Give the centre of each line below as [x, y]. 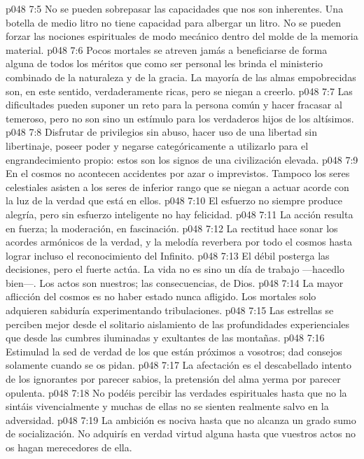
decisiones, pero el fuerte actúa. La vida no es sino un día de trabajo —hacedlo [175, 269]
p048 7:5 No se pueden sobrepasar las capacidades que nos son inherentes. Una [175, 8]
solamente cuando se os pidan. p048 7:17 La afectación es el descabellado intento [179, 365]
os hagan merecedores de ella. [69, 447]
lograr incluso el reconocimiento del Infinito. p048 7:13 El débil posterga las [168, 255]
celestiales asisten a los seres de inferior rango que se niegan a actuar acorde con [177, 186]
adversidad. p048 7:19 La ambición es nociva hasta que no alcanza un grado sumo [181, 419]
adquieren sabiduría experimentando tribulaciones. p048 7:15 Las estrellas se [170, 310]
